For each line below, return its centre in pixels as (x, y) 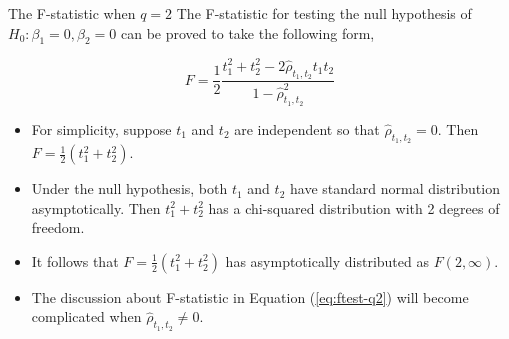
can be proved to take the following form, (248, 32)
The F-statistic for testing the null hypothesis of (324, 13)
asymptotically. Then (96, 207)
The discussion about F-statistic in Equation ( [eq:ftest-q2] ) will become (250, 296)
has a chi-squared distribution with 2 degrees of (354, 207)
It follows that (75, 260)
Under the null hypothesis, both (129, 188)
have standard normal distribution (394, 188)
